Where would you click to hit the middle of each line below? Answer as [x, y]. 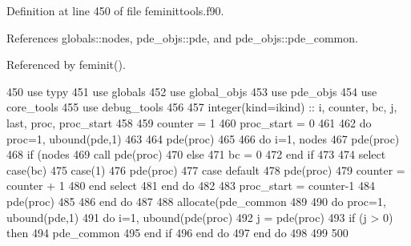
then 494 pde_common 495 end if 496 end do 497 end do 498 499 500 [177, 233]
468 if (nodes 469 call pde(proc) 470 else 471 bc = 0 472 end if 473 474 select [196, 154]
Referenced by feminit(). [66, 65]
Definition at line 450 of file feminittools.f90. [115, 10]
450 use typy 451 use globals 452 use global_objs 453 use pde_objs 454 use [192, 91]
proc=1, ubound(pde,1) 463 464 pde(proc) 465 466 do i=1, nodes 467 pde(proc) [203, 138]
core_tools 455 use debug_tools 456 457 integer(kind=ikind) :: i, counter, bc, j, [202, 107]
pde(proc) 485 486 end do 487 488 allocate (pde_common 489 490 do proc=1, [196, 201]
